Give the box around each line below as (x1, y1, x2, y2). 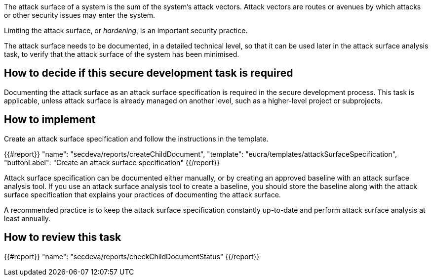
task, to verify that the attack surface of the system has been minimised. (4, 50, 239, 58)
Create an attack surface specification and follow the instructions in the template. (4, 134, 269, 143)
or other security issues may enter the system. (4, 11, 155, 19)
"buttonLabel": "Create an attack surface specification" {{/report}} (4, 158, 220, 167)
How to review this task (4, 231, 121, 244)
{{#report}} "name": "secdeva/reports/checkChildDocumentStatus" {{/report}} (4, 252, 260, 261)
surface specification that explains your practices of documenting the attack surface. (4, 190, 281, 199)
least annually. (4, 214, 51, 223)
